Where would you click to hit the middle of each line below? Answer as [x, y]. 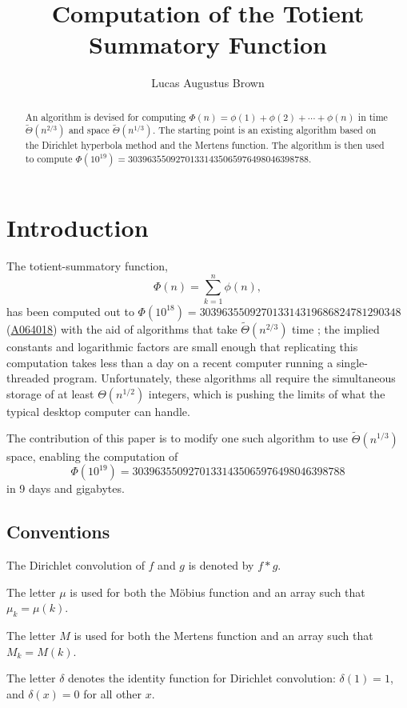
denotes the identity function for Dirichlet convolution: [202, 678]
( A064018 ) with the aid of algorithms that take [122, 328]
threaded [28, 378]
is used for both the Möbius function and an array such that [217, 592]
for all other [113, 693]
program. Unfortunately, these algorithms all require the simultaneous [224, 378]
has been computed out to [70, 311]
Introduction [78, 228]
